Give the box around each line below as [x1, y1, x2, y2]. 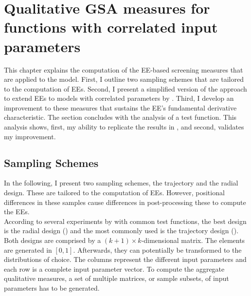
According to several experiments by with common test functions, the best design [4, 216, 247, 226]
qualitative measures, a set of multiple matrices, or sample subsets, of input [4, 273, 229, 283]
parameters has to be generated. [4, 282, 100, 293]
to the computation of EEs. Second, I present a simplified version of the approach [4, 83, 247, 93]
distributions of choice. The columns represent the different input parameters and [4, 254, 247, 264]
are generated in [4, 244, 52, 255]
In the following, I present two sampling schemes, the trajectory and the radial [4, 178, 238, 188]
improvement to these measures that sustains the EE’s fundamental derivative [4, 102, 237, 112]
